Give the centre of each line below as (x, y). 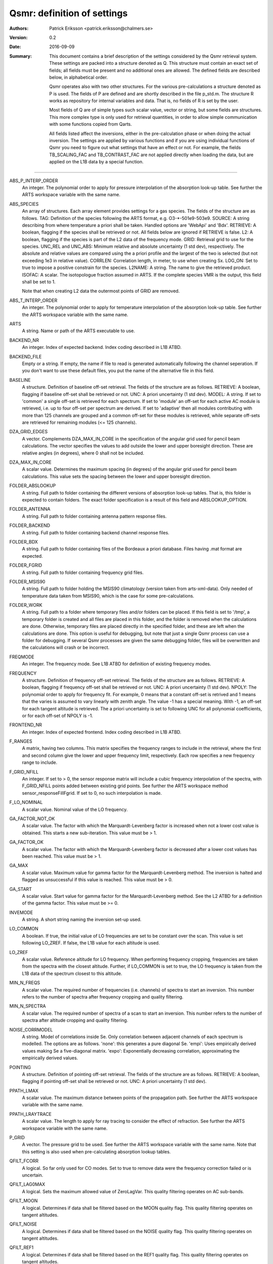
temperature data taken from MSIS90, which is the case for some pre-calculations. (108, 596)
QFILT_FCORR (24, 1161)
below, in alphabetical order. (79, 77)
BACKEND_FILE (26, 356)
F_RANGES (21, 741)
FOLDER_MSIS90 (27, 581)
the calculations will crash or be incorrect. (66, 648)
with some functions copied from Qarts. (91, 124)
